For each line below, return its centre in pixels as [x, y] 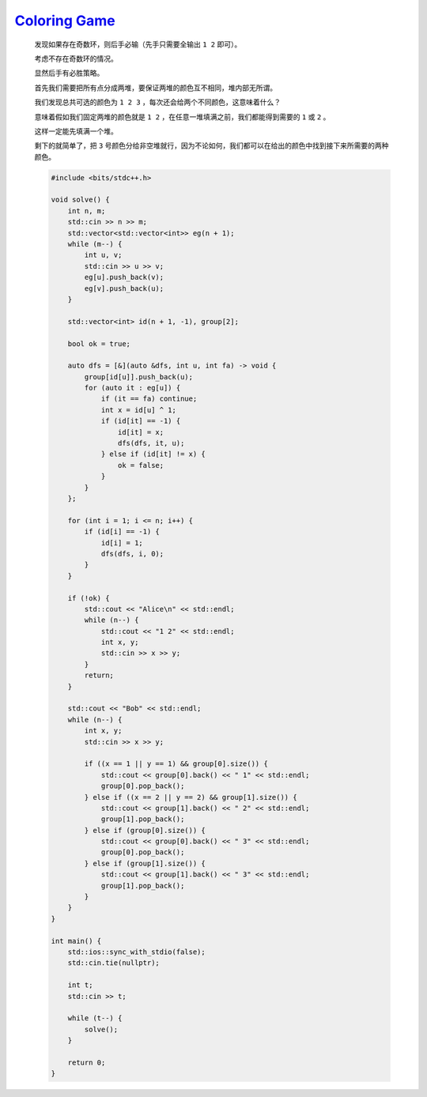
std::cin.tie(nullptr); [113, 963]
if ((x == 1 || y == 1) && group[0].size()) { [176, 764]
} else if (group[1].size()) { [145, 863]
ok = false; [141, 465]
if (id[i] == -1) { [122, 532]
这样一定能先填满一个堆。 [76, 131]
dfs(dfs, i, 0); [132, 554]
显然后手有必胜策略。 [69, 73]
